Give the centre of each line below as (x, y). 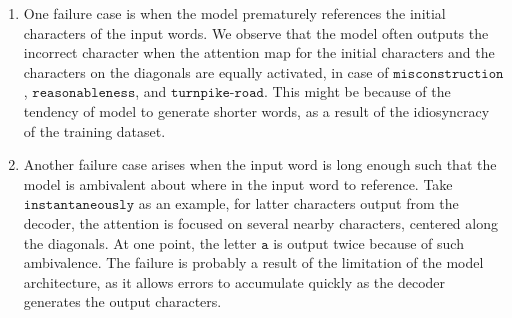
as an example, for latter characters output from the (298, 203)
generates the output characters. (122, 301)
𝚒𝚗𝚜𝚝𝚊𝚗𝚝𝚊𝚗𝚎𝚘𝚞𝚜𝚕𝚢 (79, 205)
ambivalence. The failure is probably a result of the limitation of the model (253, 262)
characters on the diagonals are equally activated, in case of (206, 71)
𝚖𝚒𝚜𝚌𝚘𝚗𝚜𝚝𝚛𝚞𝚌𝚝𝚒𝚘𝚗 (448, 73)
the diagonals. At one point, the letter (140, 242)
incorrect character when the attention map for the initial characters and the (259, 52)
